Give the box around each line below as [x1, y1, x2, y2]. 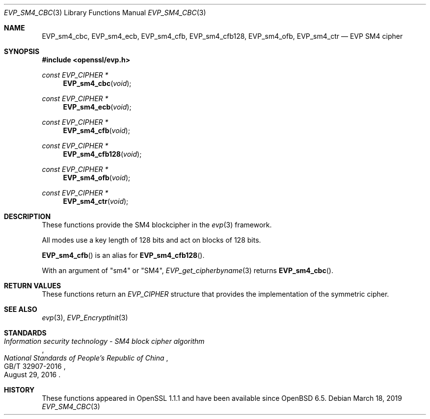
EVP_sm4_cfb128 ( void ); [63, 150, 142, 158]
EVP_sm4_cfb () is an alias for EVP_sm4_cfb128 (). [42, 251, 205, 259]
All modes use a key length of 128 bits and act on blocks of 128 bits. [42, 236, 261, 244]
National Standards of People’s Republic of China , [4, 354, 168, 362]
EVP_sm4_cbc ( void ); [63, 79, 132, 87]
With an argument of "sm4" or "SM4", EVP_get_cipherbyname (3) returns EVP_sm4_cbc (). [42, 266, 333, 275]
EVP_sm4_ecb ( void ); [63, 103, 132, 111]
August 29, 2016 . [4, 370, 61, 379]
